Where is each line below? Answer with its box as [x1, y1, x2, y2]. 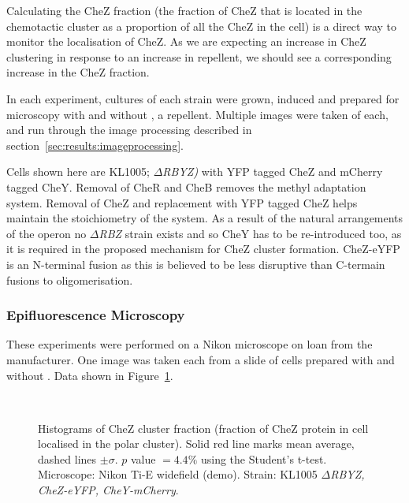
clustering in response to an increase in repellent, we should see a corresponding [6, 48, 392, 65]
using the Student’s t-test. [200, 450, 327, 467]
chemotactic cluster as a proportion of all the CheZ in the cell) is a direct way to [6, 17, 396, 34]
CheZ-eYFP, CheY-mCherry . [38, 482, 179, 498]
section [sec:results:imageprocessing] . [6, 136, 184, 153]
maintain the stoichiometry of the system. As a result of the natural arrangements [6, 210, 403, 226]
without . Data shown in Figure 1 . [6, 367, 173, 383]
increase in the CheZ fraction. [6, 64, 150, 80]
